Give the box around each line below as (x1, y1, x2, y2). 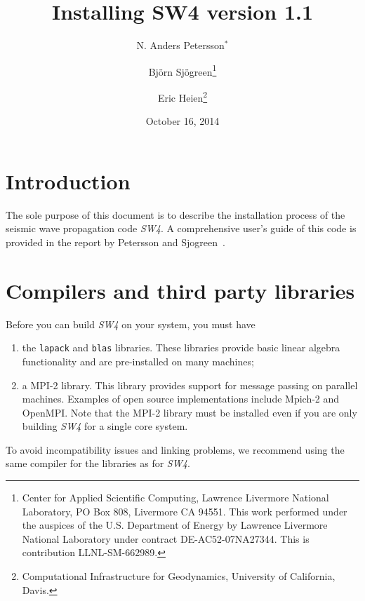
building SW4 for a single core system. (22, 419, 188, 433)
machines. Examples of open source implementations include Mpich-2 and (22, 391, 340, 406)
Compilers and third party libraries (6, 276, 355, 304)
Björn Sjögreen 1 (148, 62, 217, 79)
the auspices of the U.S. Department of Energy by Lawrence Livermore (22, 518, 328, 532)
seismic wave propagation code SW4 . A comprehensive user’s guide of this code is (6, 221, 357, 236)
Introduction (6, 166, 131, 195)
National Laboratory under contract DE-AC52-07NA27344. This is (22, 531, 310, 546)
